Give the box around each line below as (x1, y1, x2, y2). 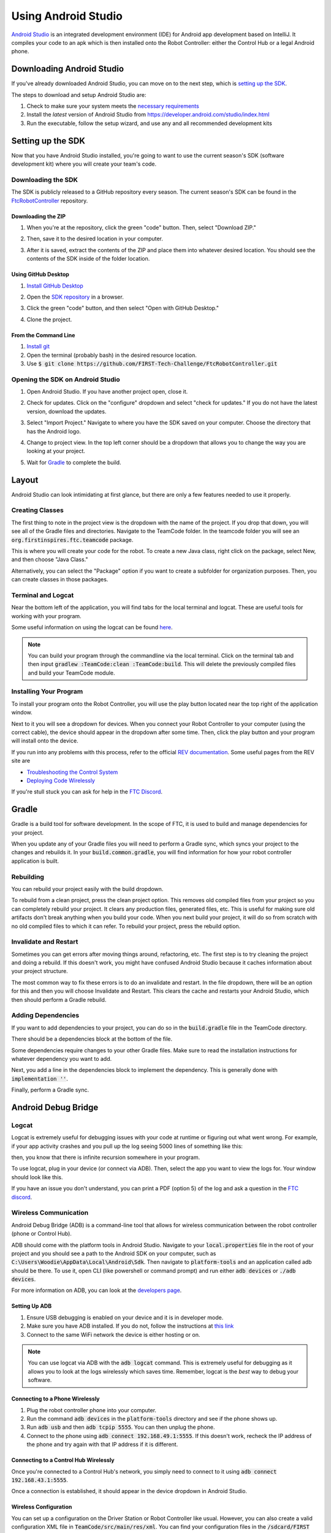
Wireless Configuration (11, 1503, 72, 1511)
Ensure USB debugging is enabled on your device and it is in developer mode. (26, 1313, 224, 1321)
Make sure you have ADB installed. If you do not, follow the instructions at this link (26, 1322, 234, 1330)
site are (11, 757, 31, 765)
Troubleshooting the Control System (26, 768, 118, 776)
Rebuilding (11, 873, 44, 881)
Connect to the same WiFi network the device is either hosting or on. (26, 1331, 200, 1338)
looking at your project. (26, 448, 86, 455)
